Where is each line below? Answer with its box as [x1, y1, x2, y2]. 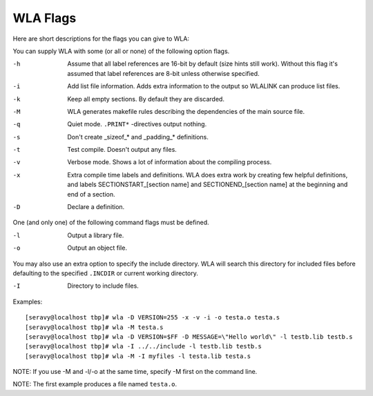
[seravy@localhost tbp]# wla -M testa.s [25, 323, 164, 331]
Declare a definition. [67, 203, 125, 211]
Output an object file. [67, 244, 128, 252]
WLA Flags [12, 10, 77, 26]
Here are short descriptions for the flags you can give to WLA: [12, 34, 190, 43]
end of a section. [67, 190, 115, 198]
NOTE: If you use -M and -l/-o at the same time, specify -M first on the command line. [12, 368, 258, 376]
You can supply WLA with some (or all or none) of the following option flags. [12, 47, 230, 55]
